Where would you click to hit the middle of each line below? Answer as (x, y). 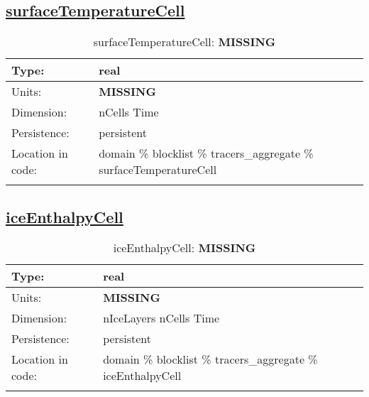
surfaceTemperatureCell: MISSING (184, 42)
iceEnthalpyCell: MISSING (184, 248)
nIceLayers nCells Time (161, 318)
